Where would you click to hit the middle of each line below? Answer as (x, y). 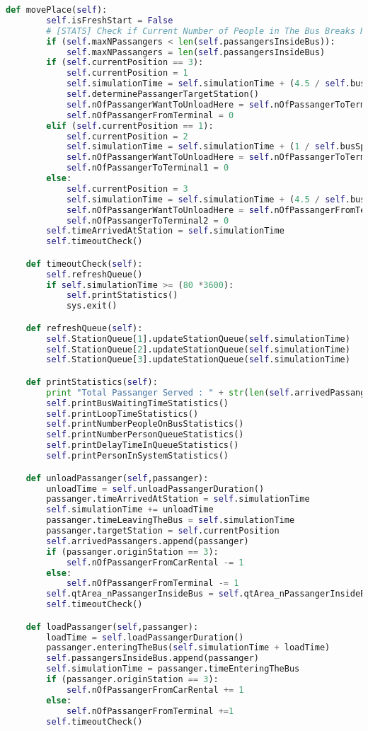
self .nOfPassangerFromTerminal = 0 (150, 115)
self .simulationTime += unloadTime (130, 510)
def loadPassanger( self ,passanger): (112, 627)
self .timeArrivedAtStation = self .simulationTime (165, 231)
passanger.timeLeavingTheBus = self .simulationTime (171, 520)
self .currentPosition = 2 (127, 136)
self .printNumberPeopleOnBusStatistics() (145, 424)
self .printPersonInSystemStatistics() (138, 456)
